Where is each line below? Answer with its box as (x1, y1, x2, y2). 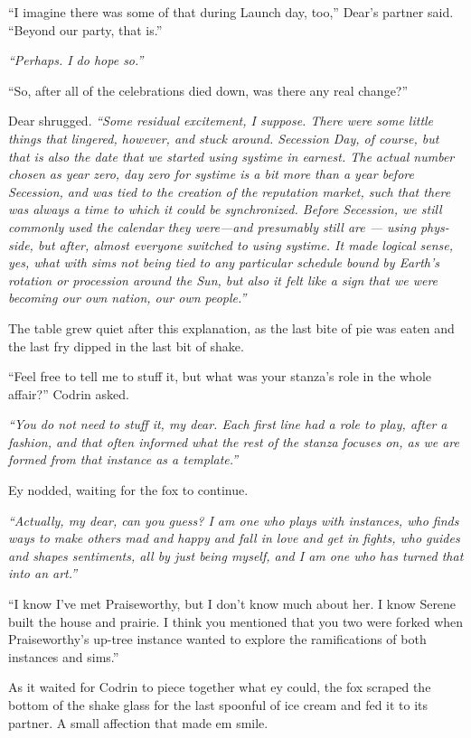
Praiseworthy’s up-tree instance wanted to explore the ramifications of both (8, 630, 427, 649)
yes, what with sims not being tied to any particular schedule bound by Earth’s (8, 253, 440, 272)
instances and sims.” (8, 647, 119, 666)
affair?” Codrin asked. (8, 384, 129, 403)
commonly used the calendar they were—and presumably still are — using (8, 217, 416, 236)
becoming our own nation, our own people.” (8, 288, 247, 307)
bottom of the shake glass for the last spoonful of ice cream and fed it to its (8, 696, 429, 714)
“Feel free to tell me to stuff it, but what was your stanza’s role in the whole (8, 367, 432, 386)
